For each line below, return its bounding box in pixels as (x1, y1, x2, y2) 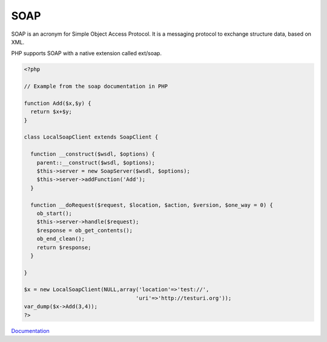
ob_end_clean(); (36, 235, 85, 242)
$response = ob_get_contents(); (36, 227, 133, 234)
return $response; (36, 244, 91, 251)
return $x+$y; (30, 108, 73, 115)
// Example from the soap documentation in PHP (24, 83, 168, 90)
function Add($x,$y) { (24, 100, 91, 107)
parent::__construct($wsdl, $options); (36, 159, 156, 166)
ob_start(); (36, 209, 73, 217)
